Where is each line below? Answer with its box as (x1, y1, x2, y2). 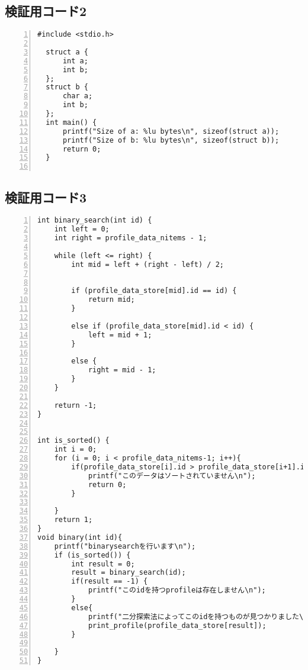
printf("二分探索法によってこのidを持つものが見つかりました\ (88, 612, 304, 621)
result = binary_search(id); (71, 568, 186, 577)
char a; (62, 92, 93, 101)
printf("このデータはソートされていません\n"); (88, 471, 256, 480)
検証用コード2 (5, 2, 87, 20)
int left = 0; (54, 225, 110, 234)
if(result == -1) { (71, 577, 148, 586)
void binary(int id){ (37, 533, 123, 542)
